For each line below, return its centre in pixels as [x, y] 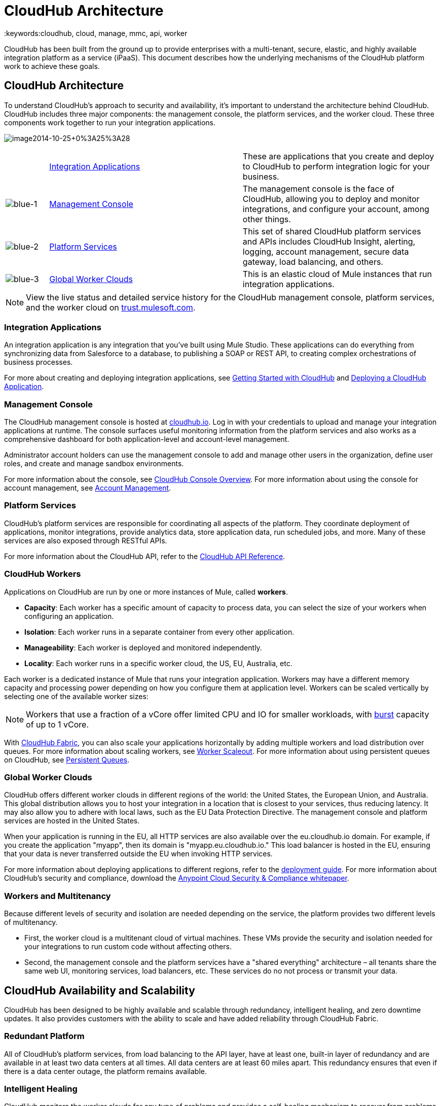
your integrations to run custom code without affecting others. [128, 947]
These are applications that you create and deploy [338, 156]
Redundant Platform [44, 1036]
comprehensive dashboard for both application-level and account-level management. [147, 439]
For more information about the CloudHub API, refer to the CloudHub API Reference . [145, 556]
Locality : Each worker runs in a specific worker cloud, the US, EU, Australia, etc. [158, 663]
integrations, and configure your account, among [336, 209]
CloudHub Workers [43, 574]
